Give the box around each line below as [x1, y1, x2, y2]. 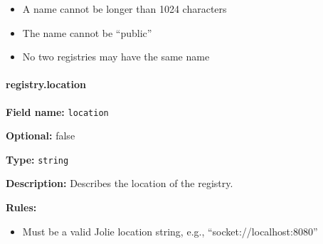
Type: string [6, 152, 69, 166]
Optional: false [6, 128, 75, 143]
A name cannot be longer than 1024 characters [22, 1, 227, 16]
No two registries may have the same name [22, 49, 210, 64]
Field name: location [6, 104, 109, 119]
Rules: [6, 200, 37, 215]
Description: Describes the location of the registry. [6, 176, 233, 191]
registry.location [6, 77, 87, 92]
